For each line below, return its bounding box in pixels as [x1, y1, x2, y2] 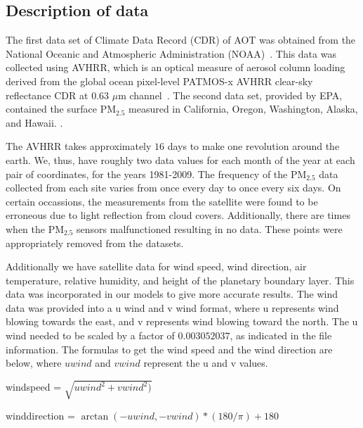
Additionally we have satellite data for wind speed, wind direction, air [6, 259, 307, 274]
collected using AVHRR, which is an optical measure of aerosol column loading [6, 60, 345, 75]
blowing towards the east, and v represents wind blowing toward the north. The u [6, 314, 358, 329]
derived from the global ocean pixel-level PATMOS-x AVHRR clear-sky [6, 73, 313, 88]
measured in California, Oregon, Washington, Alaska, [128, 101, 358, 116]
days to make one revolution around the [167, 139, 340, 153]
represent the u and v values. [143, 355, 268, 370]
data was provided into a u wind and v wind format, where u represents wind [6, 300, 339, 315]
